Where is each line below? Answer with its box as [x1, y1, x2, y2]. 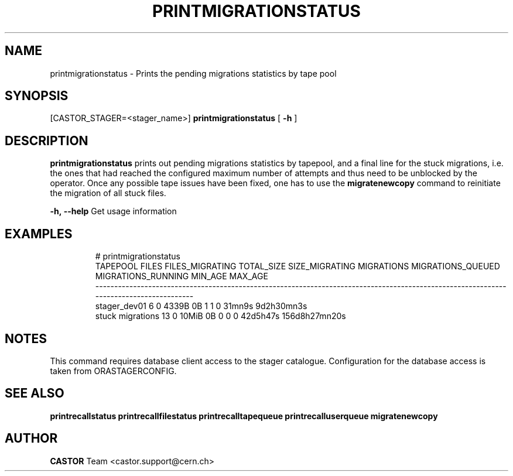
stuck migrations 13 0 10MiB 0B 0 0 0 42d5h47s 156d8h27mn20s [95, 311, 346, 321]
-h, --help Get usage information [50, 206, 177, 217]
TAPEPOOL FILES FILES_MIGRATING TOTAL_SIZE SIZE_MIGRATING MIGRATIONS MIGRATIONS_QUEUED [95, 261, 500, 272]
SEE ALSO [5, 386, 64, 401]
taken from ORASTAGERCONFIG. [50, 365, 177, 376]
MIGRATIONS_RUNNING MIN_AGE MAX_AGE [95, 271, 268, 282]
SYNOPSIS [5, 88, 69, 104]
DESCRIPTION [5, 133, 88, 148]
